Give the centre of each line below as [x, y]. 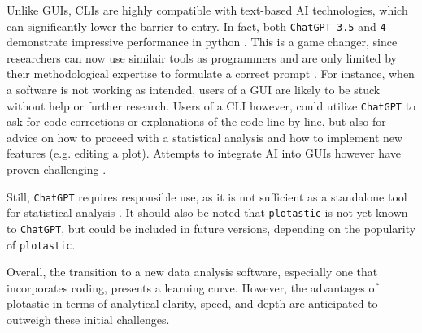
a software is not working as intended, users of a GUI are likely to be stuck [194, 90]
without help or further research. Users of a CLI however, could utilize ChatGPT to [211, 105]
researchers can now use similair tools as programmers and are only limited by [202, 57]
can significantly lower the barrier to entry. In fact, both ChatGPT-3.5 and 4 [196, 26]
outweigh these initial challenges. [88, 320]
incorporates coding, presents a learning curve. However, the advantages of [192, 287]
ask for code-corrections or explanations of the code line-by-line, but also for [196, 121]
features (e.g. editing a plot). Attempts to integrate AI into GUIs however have [204, 153]
